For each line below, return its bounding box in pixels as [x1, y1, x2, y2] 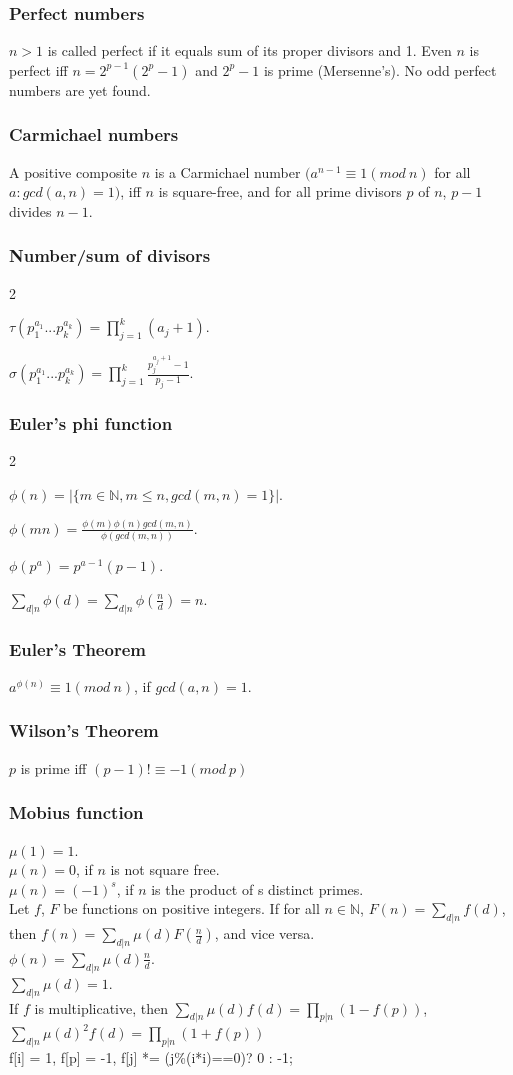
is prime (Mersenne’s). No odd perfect [263, 59, 497, 80]
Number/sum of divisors [9, 243, 211, 268]
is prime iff [20, 757, 87, 778]
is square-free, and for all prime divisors [158, 181, 402, 202]
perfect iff [9, 59, 68, 80]
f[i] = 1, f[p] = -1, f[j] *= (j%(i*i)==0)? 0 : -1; [9, 1047, 293, 1068]
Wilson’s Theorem [9, 718, 159, 743]
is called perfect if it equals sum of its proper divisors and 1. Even [47, 40, 452, 61]
